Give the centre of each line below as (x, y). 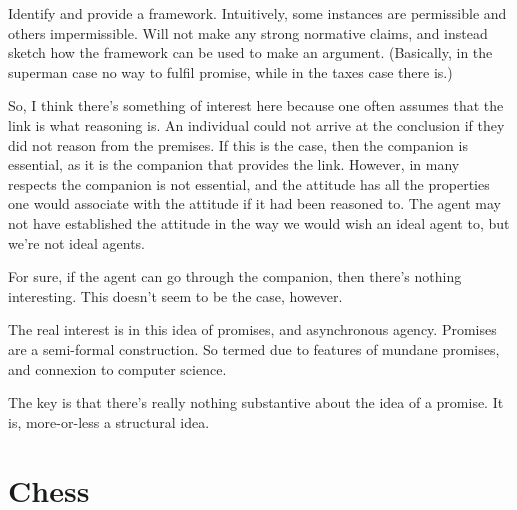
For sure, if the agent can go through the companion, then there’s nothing (235, 276)
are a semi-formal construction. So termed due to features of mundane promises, (254, 348)
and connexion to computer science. (117, 368)
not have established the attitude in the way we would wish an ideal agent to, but (259, 222)
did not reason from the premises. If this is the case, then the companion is (238, 144)
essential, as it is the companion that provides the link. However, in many (234, 164)
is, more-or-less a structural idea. (109, 421)
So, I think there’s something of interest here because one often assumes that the (256, 105)
